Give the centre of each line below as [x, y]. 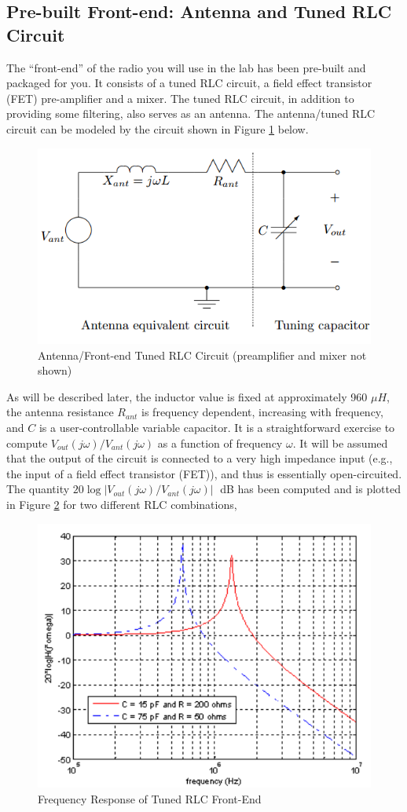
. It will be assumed [340, 443]
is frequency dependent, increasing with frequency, [262, 412]
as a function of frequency [220, 443]
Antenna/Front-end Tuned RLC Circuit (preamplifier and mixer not [202, 355]
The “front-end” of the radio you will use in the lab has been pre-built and [186, 67]
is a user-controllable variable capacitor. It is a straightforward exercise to [217, 427]
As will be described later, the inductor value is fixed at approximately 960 [187, 396]
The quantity [38, 489]
